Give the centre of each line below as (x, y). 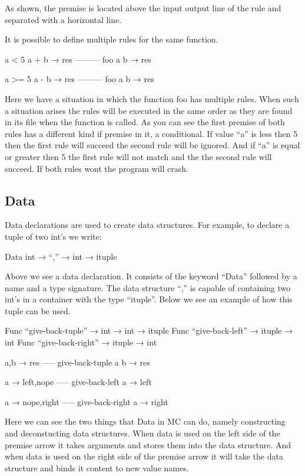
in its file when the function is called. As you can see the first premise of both (145, 122)
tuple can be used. (38, 310)
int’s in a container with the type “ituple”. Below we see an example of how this (149, 299)
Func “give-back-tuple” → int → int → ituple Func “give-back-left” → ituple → (149, 330)
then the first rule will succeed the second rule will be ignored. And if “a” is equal (152, 145)
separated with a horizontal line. (63, 19)
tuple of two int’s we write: (53, 236)
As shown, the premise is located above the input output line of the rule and (143, 8)
